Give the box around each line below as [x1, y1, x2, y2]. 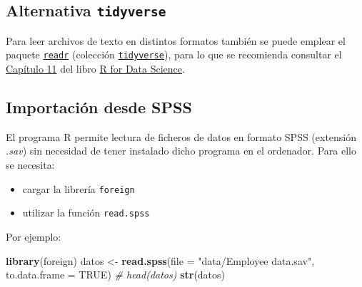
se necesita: [6, 157, 55, 172]
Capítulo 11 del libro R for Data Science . [6, 61, 185, 76]
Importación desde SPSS [6, 96, 192, 118]
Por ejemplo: [6, 229, 61, 244]
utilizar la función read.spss [22, 205, 150, 220]
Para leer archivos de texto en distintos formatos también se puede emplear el [6, 33, 346, 48]
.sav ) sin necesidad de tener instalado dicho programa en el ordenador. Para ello [6, 143, 356, 158]
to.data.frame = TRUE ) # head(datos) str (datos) [6, 267, 226, 282]
